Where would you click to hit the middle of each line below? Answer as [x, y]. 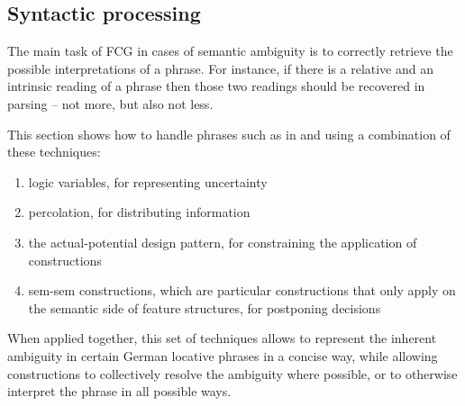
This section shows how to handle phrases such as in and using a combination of [229, 134]
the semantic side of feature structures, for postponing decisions [205, 307]
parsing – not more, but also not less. [110, 103]
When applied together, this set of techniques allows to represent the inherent [222, 338]
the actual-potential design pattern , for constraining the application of [223, 242]
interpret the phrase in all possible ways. [119, 391]
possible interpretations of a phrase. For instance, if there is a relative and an [221, 68]
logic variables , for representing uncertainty [148, 181]
